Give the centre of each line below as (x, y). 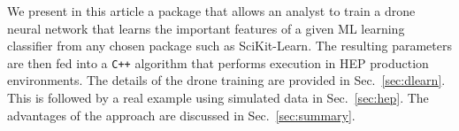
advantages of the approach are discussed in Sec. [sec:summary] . (181, 115)
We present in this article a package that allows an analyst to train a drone (211, 11)
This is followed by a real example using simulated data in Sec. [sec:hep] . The (218, 98)
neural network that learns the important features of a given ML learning (206, 28)
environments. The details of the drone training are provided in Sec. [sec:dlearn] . (226, 80)
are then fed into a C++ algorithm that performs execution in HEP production (218, 62)
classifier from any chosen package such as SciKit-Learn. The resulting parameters (229, 46)
